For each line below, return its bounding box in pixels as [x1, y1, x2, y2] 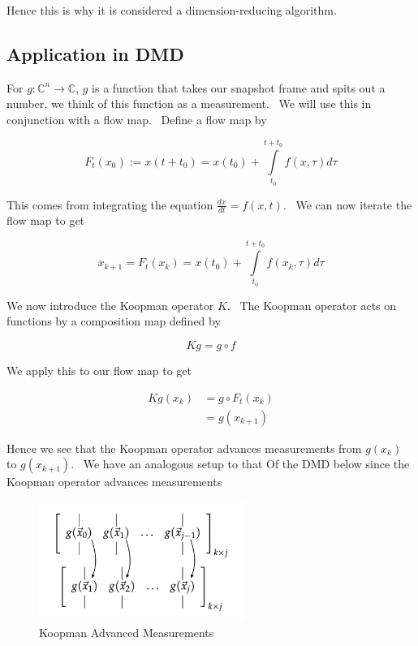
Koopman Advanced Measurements [39, 624, 214, 641]
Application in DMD [6, 41, 184, 66]
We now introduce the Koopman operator [6, 296, 214, 313]
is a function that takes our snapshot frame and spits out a [92, 79, 386, 96]
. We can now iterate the [282, 196, 412, 213]
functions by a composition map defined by [6, 312, 221, 329]
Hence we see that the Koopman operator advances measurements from [6, 439, 362, 456]
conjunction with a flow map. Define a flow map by [6, 110, 267, 127]
